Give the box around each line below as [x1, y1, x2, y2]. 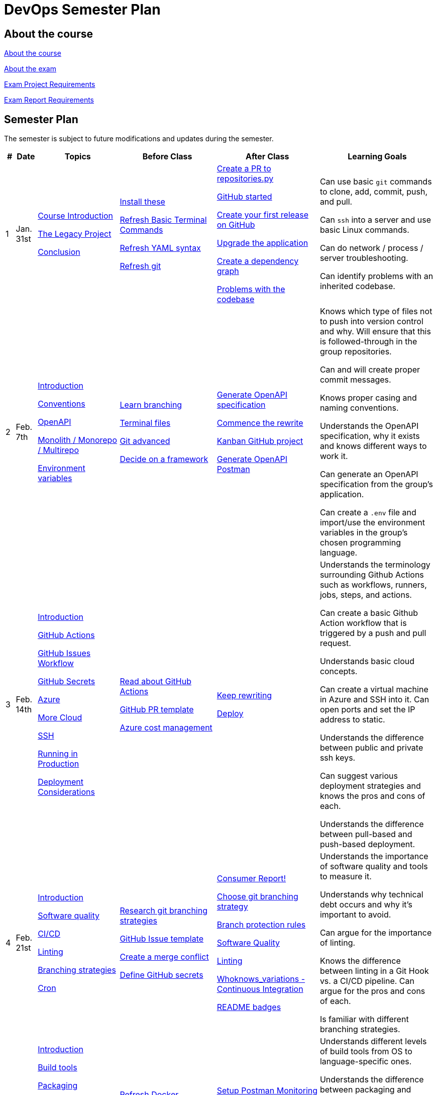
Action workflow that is [319, 618, 407, 628]
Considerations [38, 787, 95, 797]
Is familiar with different [319, 1014, 409, 1025]
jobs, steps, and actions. [319, 590, 412, 600]
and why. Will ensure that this [319, 326, 431, 337]
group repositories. [319, 346, 392, 357]
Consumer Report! [216, 873, 286, 884]
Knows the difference [319, 956, 401, 966]
